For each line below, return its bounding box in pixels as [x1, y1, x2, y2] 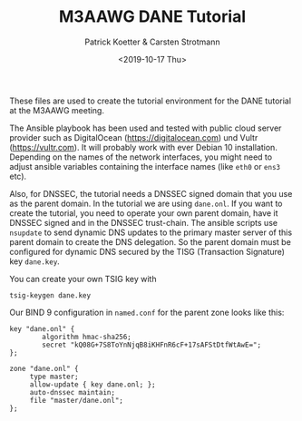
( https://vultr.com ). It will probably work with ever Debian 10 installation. [9, 142, 278, 152]
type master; [29, 372, 79, 381]
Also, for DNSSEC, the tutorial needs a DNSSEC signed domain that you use [9, 188, 293, 199]
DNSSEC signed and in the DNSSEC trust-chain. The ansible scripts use [9, 217, 278, 228]
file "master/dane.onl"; [29, 396, 124, 405]
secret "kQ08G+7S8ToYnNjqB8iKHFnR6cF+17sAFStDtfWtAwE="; [42, 340, 261, 349]
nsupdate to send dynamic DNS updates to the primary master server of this [9, 227, 293, 238]
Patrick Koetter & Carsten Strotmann [84, 36, 220, 47]
